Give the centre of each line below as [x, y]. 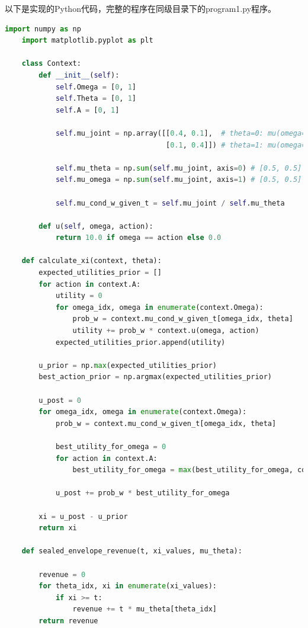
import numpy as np [43, 29]
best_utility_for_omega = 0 [111, 446]
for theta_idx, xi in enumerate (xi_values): [128, 586]
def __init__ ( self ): [79, 75]
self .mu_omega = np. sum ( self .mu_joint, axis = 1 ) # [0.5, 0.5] [179, 180]
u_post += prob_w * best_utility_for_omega [142, 493]
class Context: [51, 64]
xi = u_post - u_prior [83, 516]
